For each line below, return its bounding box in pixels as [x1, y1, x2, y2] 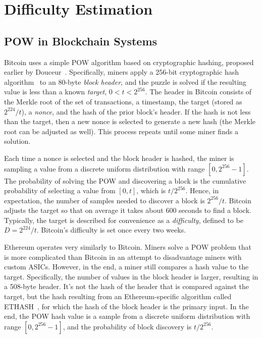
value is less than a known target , [4, 86, 107, 97]
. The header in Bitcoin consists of [145, 86, 252, 97]
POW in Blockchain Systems [4, 33, 158, 48]
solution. [4, 136, 31, 146]
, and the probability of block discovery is [63, 321, 192, 331]
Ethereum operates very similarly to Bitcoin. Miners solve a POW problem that [4, 242, 251, 252]
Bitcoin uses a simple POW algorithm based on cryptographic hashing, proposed [4, 57, 254, 67]
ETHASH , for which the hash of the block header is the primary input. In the [4, 301, 249, 311]
